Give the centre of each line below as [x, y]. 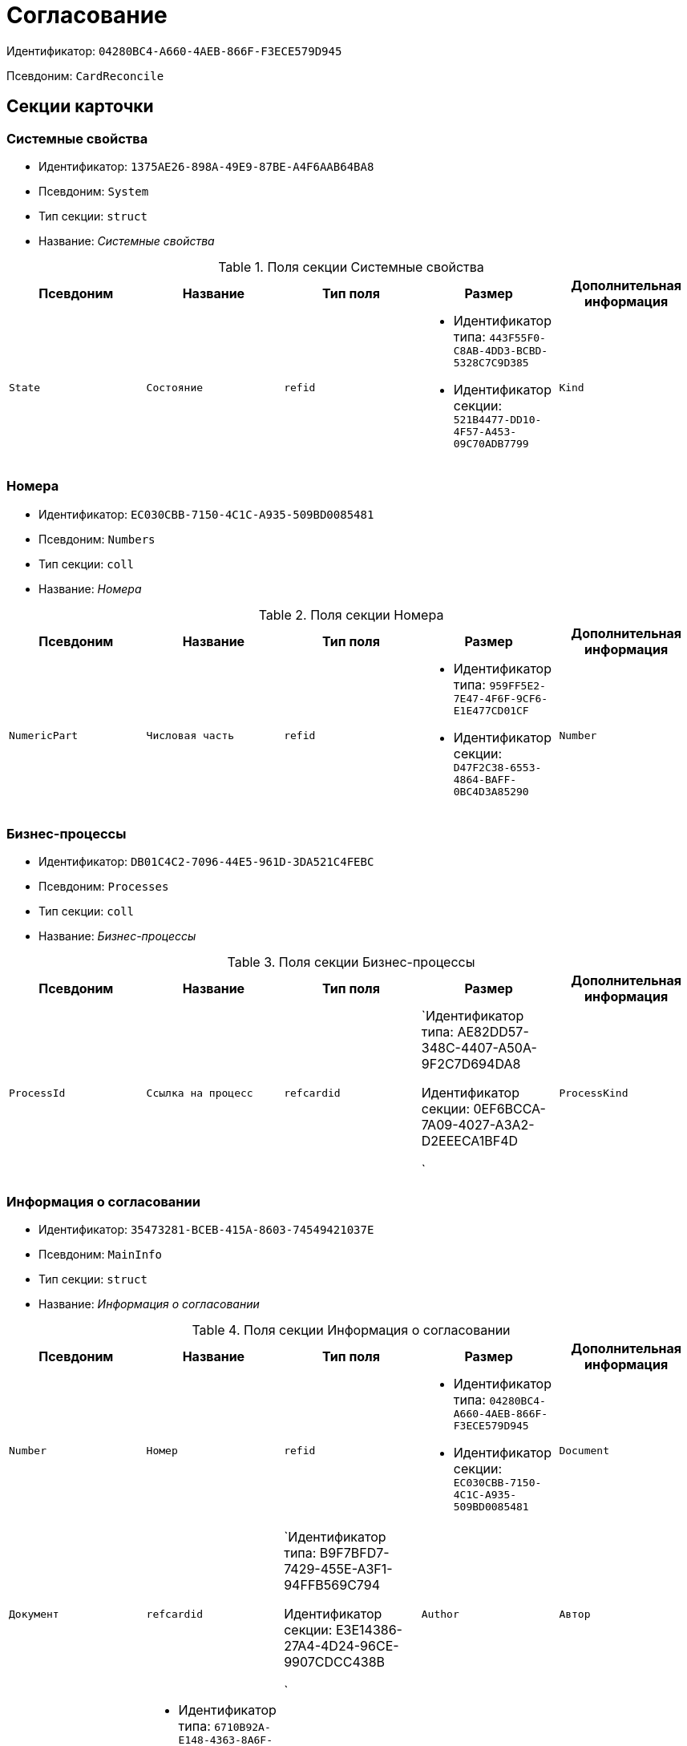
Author [440, 1614]
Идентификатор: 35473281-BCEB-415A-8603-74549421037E [206, 1230]
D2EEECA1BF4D [470, 1141]
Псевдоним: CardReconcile [85, 75]
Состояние [175, 387]
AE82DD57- [493, 1032]
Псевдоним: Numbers [97, 539]
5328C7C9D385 [491, 362]
